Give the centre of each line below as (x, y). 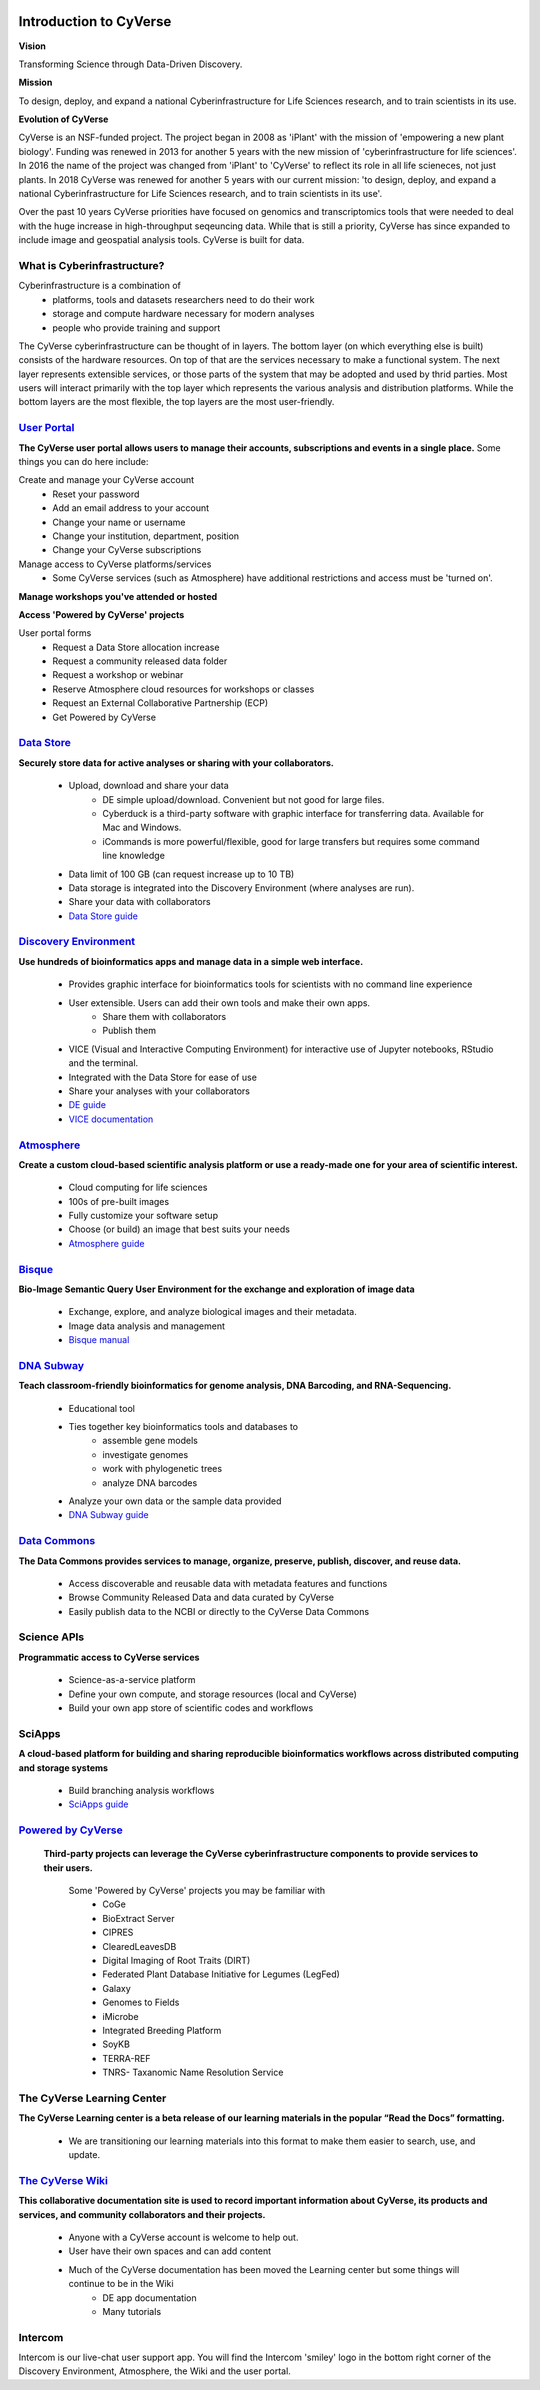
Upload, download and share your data (148, 786)
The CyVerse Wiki (63, 2180)
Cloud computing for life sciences (138, 1187)
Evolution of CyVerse (63, 119)
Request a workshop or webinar (118, 675)
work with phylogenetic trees (162, 1469)
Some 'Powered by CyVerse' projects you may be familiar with (197, 1891)
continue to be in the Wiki (121, 2284)
